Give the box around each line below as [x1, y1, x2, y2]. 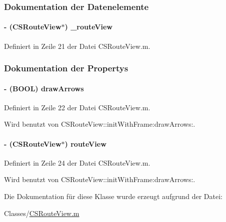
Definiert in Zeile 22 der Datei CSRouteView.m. [4, 102, 150, 112]
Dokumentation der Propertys [4, 62, 128, 74]
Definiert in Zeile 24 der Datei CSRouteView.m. [4, 157, 150, 168]
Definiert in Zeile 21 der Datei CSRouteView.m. [4, 40, 150, 51]
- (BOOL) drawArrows [4, 83, 84, 93]
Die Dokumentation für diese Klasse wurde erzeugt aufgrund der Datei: [4, 191, 222, 202]
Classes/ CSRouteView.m [4, 208, 79, 218]
